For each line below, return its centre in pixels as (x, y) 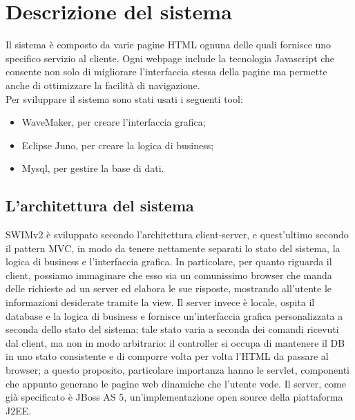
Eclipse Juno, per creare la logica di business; (118, 145)
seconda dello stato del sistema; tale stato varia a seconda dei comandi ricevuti (172, 329)
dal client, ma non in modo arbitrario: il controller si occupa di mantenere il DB (175, 342)
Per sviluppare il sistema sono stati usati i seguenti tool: (124, 98)
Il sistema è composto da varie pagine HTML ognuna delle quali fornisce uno (169, 45)
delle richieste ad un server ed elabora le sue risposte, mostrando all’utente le (169, 288)
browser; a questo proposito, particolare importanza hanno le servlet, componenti (177, 370)
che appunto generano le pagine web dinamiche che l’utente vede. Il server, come (176, 383)
